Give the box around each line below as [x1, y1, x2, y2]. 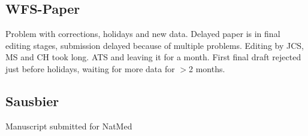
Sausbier [5, 91, 59, 110]
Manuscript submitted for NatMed [5, 119, 132, 132]
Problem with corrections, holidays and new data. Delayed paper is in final [5, 27, 280, 40]
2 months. [189, 62, 225, 75]
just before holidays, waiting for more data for [5, 62, 175, 75]
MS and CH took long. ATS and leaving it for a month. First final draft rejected [5, 51, 301, 63]
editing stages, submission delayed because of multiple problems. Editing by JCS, [5, 39, 304, 51]
